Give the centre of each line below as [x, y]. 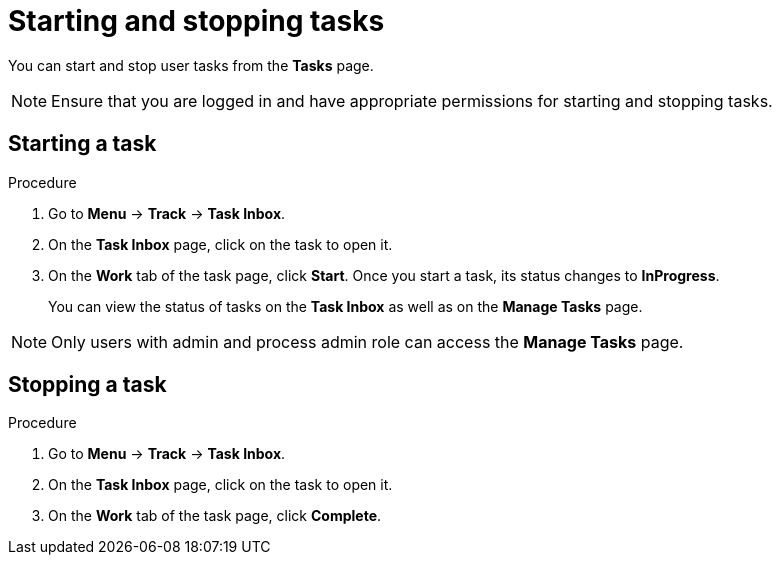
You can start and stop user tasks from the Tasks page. [191, 65]
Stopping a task [87, 385]
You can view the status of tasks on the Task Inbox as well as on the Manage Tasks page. [345, 306]
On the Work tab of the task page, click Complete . [215, 516]
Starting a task [82, 144]
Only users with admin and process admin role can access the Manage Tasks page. [367, 341]
